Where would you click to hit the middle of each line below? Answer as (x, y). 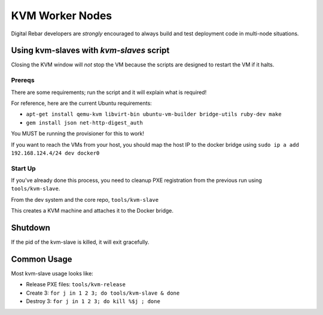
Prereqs (23, 80)
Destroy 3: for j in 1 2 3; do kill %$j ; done (93, 301)
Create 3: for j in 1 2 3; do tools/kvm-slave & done (103, 293)
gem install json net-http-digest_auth (84, 122)
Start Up (23, 168)
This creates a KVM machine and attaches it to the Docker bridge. (92, 211)
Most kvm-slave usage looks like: (52, 274)
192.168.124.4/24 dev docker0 (55, 153)
